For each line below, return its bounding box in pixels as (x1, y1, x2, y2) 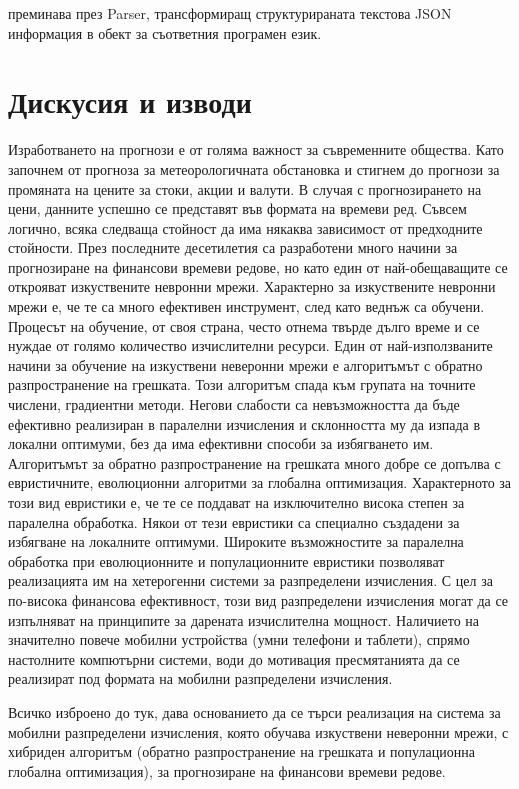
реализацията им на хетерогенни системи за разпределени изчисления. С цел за (8, 570, 493, 591)
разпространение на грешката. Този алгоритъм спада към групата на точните (8, 374, 476, 395)
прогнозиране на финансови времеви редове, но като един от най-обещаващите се (8, 256, 508, 277)
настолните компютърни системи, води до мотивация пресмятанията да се (8, 648, 460, 669)
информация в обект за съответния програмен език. (8, 22, 322, 43)
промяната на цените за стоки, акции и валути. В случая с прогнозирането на (8, 178, 482, 199)
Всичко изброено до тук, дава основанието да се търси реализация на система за (8, 701, 501, 722)
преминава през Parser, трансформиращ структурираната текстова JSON (8, 3, 452, 23)
